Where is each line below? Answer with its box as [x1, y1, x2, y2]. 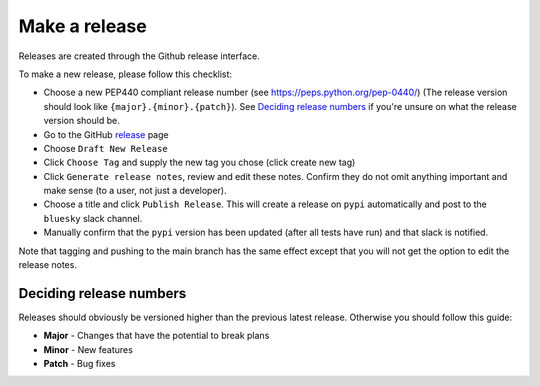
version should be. [43, 115, 120, 127]
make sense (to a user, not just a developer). [43, 185, 227, 197]
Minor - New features [43, 343, 134, 355]
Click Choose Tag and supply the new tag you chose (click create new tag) [43, 156, 356, 169]
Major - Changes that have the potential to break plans [43, 330, 270, 342]
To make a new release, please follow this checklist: [18, 68, 233, 80]
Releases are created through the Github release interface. [18, 50, 260, 62]
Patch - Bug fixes [43, 358, 116, 370]
